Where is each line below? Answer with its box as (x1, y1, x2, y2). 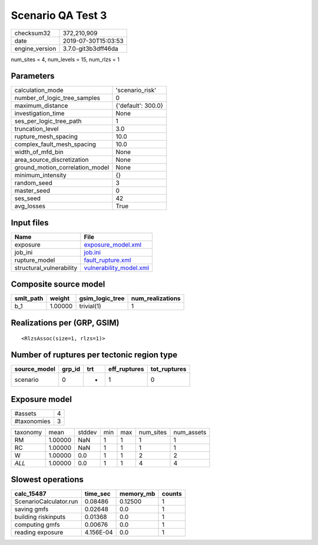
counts (162, 490, 182, 498)
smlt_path (14, 294, 44, 303)
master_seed (14, 187, 50, 195)
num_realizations (131, 294, 181, 303)
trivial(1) (79, 302, 101, 310)
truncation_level (14, 125, 59, 133)
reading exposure (14, 529, 64, 537)
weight (49, 294, 70, 303)
